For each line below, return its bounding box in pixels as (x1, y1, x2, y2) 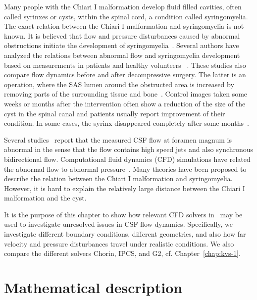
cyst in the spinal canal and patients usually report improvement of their (4, 108, 225, 118)
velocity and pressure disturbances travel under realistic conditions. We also (4, 238, 234, 249)
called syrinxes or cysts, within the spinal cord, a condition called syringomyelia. (4, 11, 248, 21)
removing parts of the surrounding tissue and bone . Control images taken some (4, 89, 248, 99)
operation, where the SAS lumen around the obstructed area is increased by (4, 79, 234, 89)
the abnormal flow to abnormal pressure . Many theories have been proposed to (4, 163, 247, 174)
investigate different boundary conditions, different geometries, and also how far (4, 229, 246, 239)
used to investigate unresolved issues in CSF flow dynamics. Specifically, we (4, 219, 233, 229)
